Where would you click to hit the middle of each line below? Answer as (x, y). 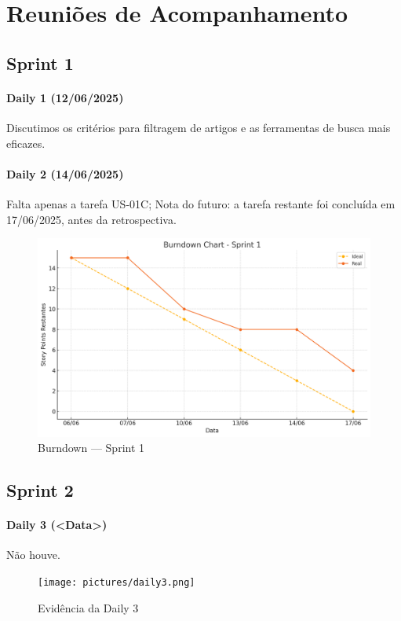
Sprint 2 (40, 490)
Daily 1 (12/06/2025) (65, 97)
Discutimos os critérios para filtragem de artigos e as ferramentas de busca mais (199, 127)
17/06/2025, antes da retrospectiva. (91, 219)
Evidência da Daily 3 (88, 607)
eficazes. (26, 143)
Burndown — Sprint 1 (91, 448)
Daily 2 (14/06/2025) (65, 173)
